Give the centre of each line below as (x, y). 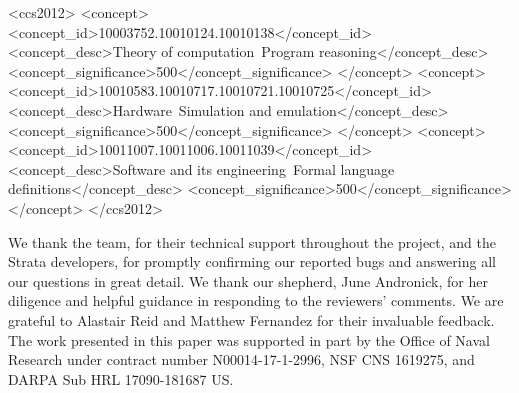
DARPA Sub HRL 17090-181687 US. (121, 378)
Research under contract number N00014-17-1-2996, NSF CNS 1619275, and (241, 359)
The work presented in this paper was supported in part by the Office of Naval (249, 339)
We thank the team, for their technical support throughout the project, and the (252, 241)
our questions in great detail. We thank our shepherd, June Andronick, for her (248, 280)
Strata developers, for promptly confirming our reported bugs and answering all (252, 261)
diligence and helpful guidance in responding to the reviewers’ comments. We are (256, 300)
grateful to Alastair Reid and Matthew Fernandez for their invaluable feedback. (251, 319)
